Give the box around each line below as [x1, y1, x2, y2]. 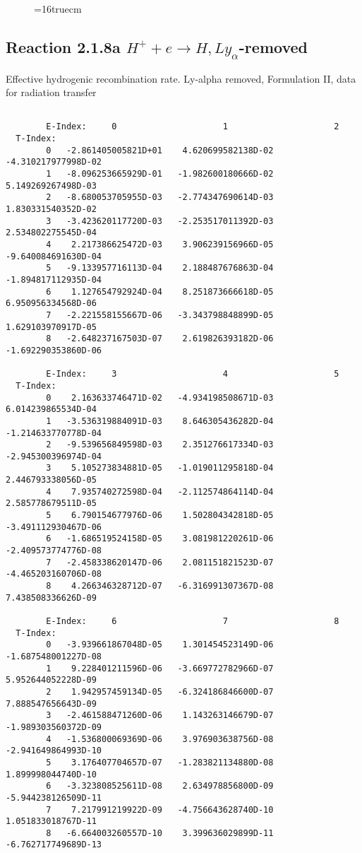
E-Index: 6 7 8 [46, 616, 339, 626]
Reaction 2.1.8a [6, 35, 121, 57]
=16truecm [34, 1, 82, 16]
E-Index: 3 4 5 [46, 369, 339, 380]
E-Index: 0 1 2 [46, 122, 339, 132]
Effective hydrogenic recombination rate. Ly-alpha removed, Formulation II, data [6, 71, 356, 86]
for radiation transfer [6, 85, 97, 100]
